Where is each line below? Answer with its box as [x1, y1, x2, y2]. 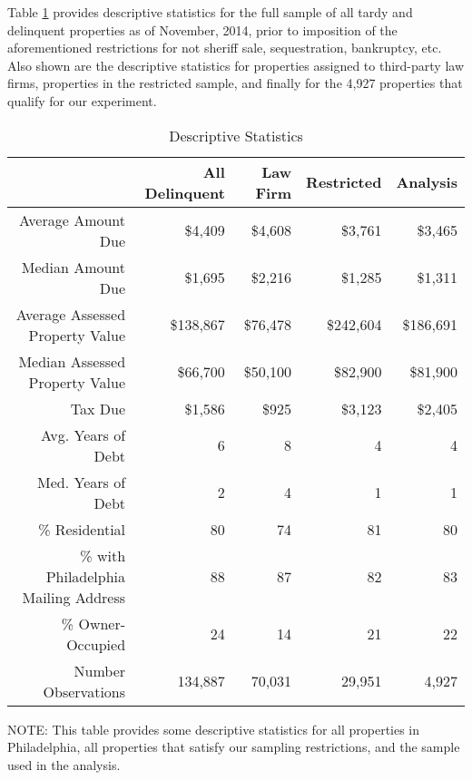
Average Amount [19, 209, 126, 230]
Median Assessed [18, 350, 126, 372]
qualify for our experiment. [7, 91, 157, 110]
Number [74, 659, 126, 681]
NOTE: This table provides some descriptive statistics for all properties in [7, 719, 420, 738]
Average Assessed [15, 303, 126, 325]
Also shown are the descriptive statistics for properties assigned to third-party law [7, 55, 465, 74]
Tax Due [70, 397, 126, 419]
